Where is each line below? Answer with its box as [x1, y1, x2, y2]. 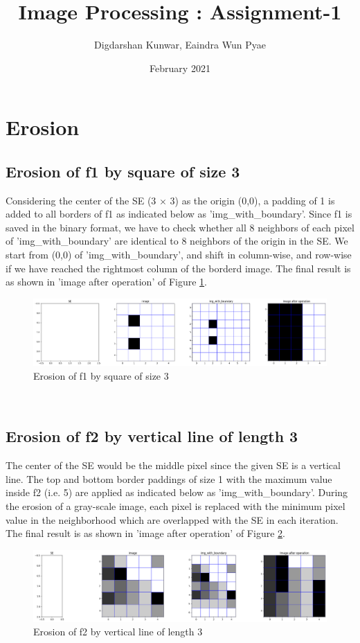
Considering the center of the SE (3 [6, 193, 156, 207]
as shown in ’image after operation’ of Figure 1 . [6, 274, 207, 289]
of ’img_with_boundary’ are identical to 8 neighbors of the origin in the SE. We [6, 234, 348, 248]
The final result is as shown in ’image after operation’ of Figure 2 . [6, 526, 285, 540]
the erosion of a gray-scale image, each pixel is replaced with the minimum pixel [6, 499, 345, 513]
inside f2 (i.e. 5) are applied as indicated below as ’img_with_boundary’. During [6, 485, 348, 500]
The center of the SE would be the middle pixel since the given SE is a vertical [6, 458, 341, 473]
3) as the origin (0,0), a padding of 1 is [170, 193, 335, 207]
